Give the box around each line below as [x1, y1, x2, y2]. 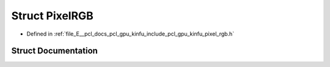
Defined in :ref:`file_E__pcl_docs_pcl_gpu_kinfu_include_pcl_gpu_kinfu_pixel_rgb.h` [26, 30, 235, 37]
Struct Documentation [11, 46, 98, 56]
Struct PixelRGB [11, 9, 94, 22]
